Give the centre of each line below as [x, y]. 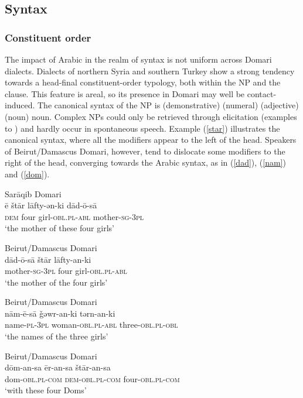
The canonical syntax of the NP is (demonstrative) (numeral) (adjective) [168, 105]
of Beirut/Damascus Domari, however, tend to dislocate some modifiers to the [145, 151]
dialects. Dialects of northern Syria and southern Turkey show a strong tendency [150, 71]
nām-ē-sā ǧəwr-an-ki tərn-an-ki [60, 313]
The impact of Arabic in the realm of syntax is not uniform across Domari [138, 59]
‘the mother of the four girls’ [56, 282]
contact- [262, 93]
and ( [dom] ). [27, 174]
